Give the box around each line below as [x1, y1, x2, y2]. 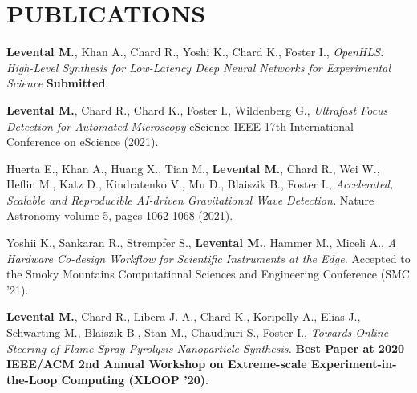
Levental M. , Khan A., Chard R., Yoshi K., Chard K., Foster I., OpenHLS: [6, 43, 384, 60]
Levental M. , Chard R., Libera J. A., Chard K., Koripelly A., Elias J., [6, 308, 361, 325]
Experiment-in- [310, 355, 397, 372]
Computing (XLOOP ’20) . [61, 371, 208, 387]
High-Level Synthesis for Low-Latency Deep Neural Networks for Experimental [6, 59, 391, 75]
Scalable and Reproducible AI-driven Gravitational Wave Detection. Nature [6, 191, 374, 208]
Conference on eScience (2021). [6, 133, 159, 150]
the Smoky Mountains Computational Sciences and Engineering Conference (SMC [6, 265, 410, 282]
